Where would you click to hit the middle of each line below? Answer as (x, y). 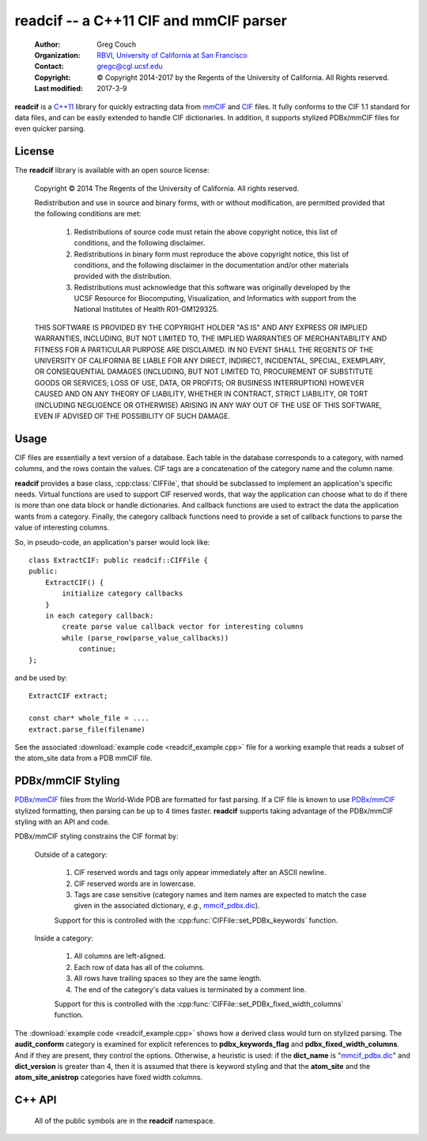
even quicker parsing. (50, 129)
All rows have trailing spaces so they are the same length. (168, 979)
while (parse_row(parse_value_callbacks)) (145, 638)
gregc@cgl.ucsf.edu (130, 67)
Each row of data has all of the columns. (139, 967)
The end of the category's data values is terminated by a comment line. (190, 989)
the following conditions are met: (88, 214)
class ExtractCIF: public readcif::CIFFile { (119, 561)
